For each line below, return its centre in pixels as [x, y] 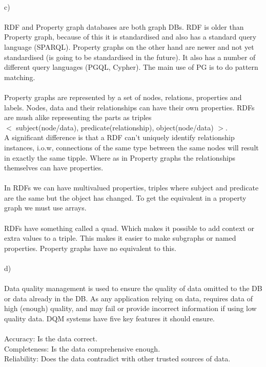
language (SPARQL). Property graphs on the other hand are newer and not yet [129, 46]
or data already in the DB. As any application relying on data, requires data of [128, 298]
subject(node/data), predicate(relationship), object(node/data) [115, 127]
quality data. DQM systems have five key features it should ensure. [109, 318]
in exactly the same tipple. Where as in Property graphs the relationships [120, 157]
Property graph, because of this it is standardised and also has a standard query [130, 37]
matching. [20, 77]
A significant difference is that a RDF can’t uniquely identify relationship [119, 137]
